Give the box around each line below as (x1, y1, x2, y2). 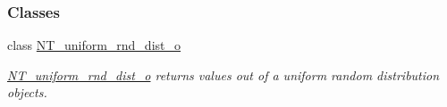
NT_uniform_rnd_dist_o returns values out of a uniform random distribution (7, 65, 440, 84)
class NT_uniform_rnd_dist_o (7, 36, 181, 54)
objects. (7, 83, 47, 102)
